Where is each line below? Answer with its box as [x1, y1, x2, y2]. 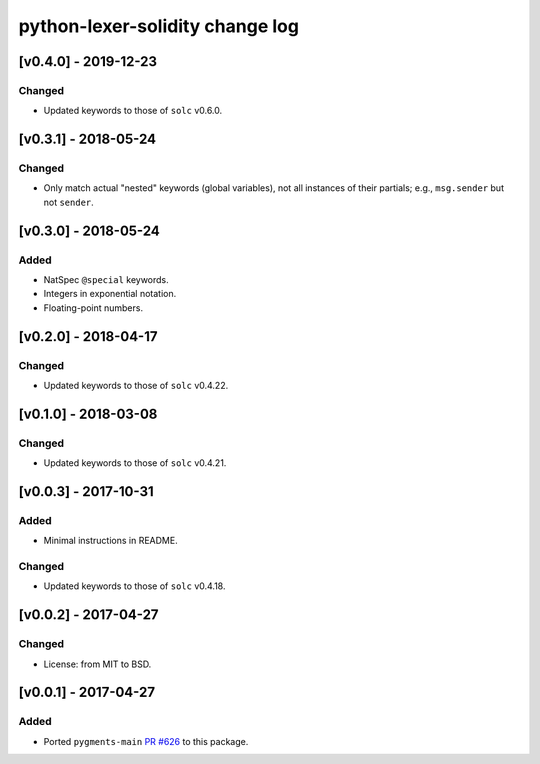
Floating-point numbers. [43, 301, 144, 314]
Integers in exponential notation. [43, 288, 177, 300]
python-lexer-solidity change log [18, 15, 300, 37]
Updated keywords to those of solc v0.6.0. [43, 105, 223, 117]
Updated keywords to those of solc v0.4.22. [43, 379, 229, 391]
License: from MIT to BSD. [43, 658, 152, 670]
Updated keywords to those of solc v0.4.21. [43, 457, 227, 469]
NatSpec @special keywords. [43, 274, 169, 286]
